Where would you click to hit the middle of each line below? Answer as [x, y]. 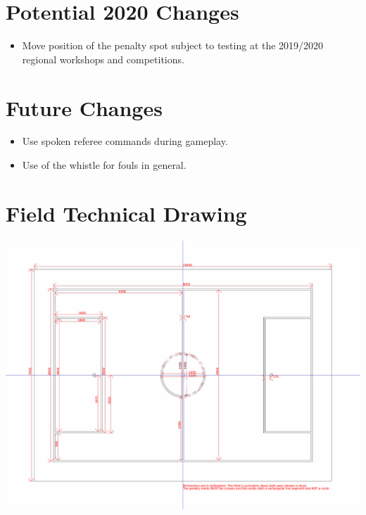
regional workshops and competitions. [103, 59]
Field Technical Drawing [126, 213]
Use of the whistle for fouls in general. [104, 165]
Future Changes [84, 107]
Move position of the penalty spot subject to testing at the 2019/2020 [173, 45]
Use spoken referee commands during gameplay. [125, 141]
